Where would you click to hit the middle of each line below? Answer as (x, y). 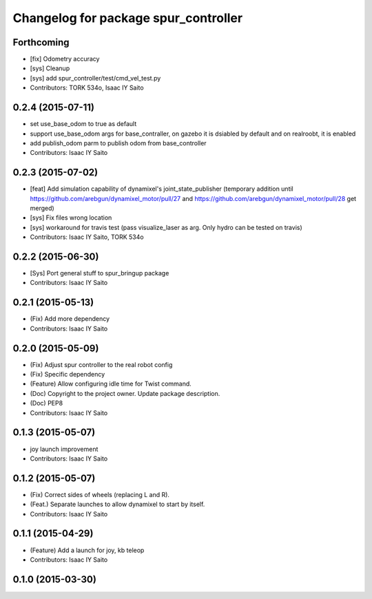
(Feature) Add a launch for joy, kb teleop (87, 550)
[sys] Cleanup (50, 68)
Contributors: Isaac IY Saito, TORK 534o (87, 237)
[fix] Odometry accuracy (65, 59)
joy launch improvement (64, 449)
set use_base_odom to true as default (83, 124)
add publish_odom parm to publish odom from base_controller (118, 143)
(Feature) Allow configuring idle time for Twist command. (111, 384)
